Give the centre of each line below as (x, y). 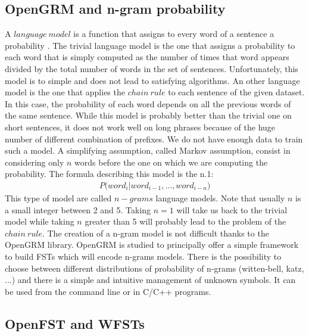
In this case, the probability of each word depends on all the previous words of (148, 103)
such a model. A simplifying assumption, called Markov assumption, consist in (148, 150)
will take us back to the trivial (232, 209)
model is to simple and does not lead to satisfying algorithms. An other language (152, 80)
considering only (35, 162)
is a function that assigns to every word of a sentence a (174, 34)
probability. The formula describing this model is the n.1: (109, 174)
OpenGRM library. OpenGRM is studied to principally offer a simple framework (152, 245)
